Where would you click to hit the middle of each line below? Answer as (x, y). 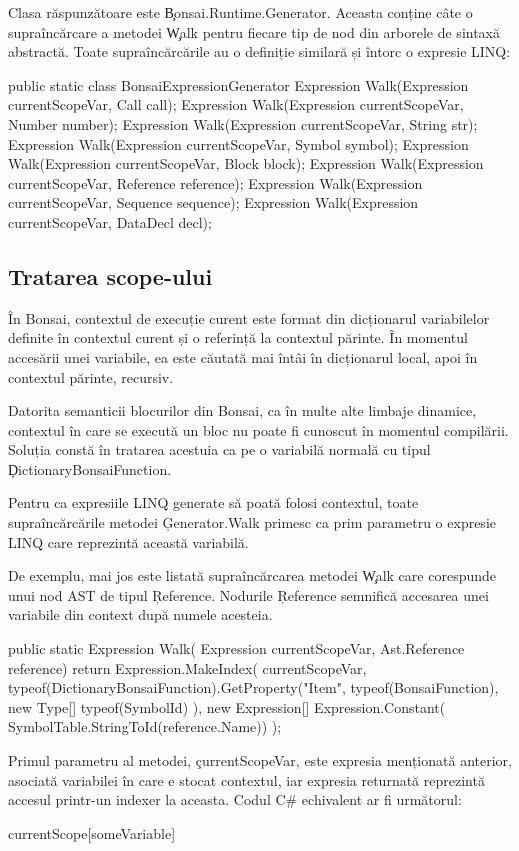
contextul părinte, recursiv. (91, 376)
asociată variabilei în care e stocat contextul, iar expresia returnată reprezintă (246, 779)
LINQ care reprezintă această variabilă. (128, 541)
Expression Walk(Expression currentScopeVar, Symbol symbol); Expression (238, 143)
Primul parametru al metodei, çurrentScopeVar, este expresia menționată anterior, (260, 760)
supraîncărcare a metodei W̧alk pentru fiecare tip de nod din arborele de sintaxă (254, 31)
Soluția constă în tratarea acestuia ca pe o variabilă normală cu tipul (219, 449)
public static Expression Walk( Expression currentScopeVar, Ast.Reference (236, 648)
